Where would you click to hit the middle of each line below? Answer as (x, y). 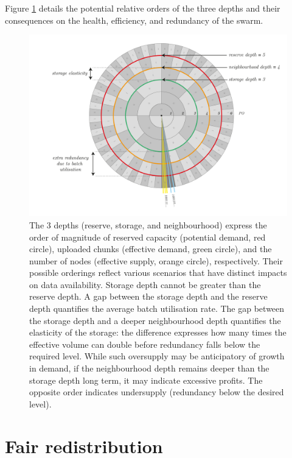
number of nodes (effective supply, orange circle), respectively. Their (156, 260)
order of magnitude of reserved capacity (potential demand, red (148, 237)
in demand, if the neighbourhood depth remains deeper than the (149, 368)
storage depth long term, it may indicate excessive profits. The (146, 380)
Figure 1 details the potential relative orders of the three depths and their (143, 8)
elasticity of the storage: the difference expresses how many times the (158, 332)
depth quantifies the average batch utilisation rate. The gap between (157, 308)
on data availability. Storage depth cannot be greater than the (145, 284)
